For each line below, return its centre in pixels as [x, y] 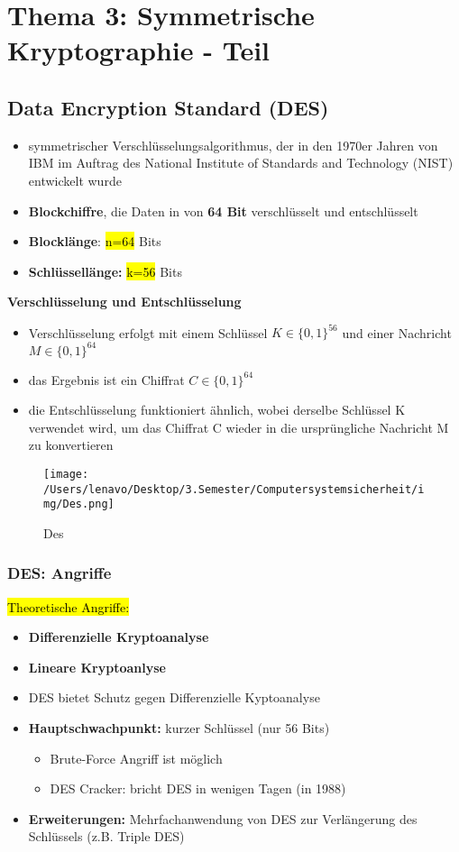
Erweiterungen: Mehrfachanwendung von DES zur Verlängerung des [223, 818]
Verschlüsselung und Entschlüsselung [124, 302]
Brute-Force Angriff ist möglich [136, 758]
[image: [66, 474]
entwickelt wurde [75, 180]
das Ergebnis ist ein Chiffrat [106, 379]
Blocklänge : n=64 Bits [95, 241]
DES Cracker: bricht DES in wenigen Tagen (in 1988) [198, 788]
